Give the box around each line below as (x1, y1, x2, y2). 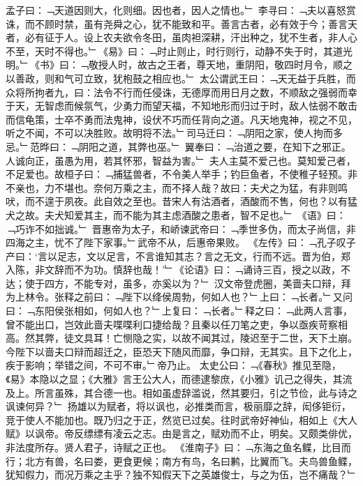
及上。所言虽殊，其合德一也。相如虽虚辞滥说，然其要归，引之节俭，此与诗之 (6, 385, 357, 400)
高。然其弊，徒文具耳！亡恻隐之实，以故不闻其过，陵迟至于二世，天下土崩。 (6, 331, 357, 345)
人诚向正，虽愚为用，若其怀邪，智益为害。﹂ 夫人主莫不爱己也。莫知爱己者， (6, 153, 356, 167)
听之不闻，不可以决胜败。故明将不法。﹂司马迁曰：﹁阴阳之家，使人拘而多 (6, 126, 343, 140)
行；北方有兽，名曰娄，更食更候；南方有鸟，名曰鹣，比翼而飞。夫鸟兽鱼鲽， (6, 453, 357, 468)
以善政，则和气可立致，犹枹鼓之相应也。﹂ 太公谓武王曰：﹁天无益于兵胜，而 (6, 70, 356, 85)
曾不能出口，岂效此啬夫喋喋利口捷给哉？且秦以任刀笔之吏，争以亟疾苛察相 (6, 317, 348, 331)
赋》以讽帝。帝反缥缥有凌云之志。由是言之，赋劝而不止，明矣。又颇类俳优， (6, 426, 357, 441)
